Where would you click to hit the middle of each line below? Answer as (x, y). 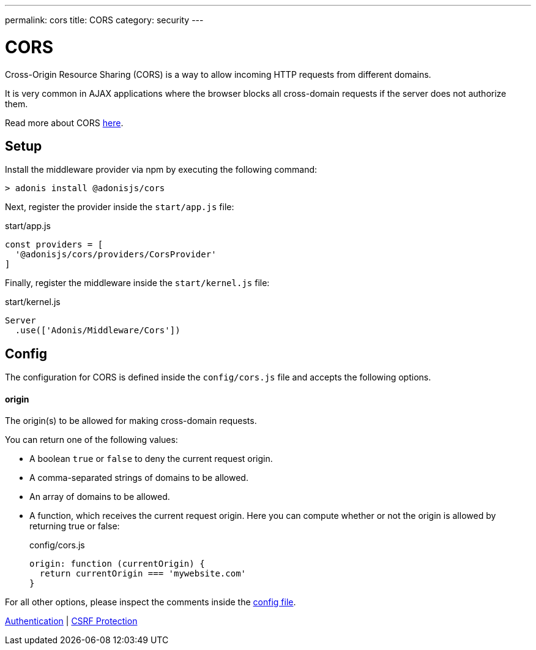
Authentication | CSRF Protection (71, 621)
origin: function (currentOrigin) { (117, 564)
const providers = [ (54, 245)
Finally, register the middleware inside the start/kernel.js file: (137, 283)
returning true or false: (75, 526)
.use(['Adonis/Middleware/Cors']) (98, 331)
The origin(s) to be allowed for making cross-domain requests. (131, 421)
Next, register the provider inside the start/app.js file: (120, 207)
